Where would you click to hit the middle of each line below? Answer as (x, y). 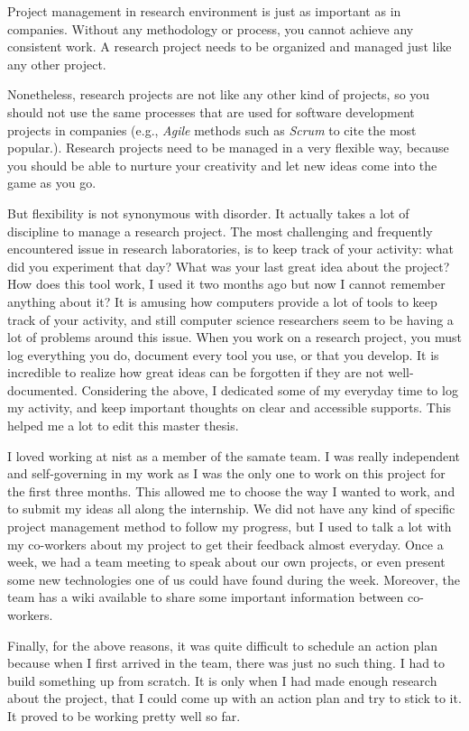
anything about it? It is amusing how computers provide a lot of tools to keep (222, 301)
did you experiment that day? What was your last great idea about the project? (229, 266)
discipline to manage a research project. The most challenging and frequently (220, 231)
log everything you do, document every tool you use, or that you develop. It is (223, 354)
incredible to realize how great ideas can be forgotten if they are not (196, 372)
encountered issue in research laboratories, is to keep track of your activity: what (230, 249)
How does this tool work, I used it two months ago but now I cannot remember (226, 284)
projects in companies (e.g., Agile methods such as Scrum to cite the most (212, 130)
